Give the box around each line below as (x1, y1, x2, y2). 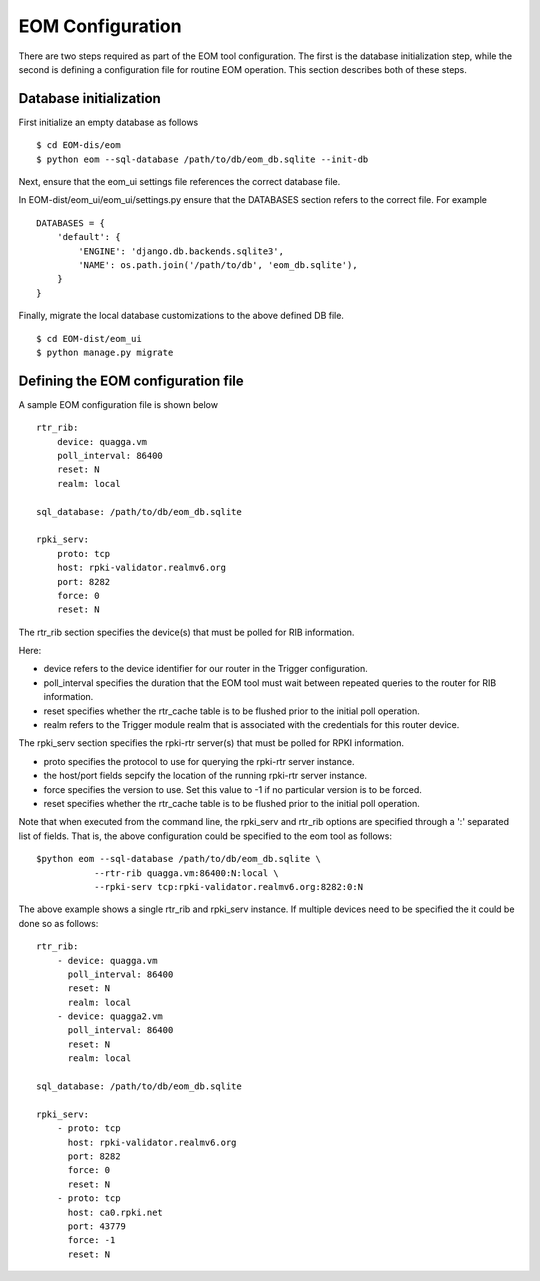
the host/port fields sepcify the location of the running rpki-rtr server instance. (43, 770, 368, 782)
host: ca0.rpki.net (67, 1206, 164, 1218)
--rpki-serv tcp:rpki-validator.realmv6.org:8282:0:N (93, 881, 364, 892)
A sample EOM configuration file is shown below (18, 398, 219, 410)
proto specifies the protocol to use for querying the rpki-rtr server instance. (43, 755, 355, 767)
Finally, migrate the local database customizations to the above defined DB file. (18, 310, 345, 322)
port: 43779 (67, 1220, 127, 1232)
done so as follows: (18, 917, 99, 929)
